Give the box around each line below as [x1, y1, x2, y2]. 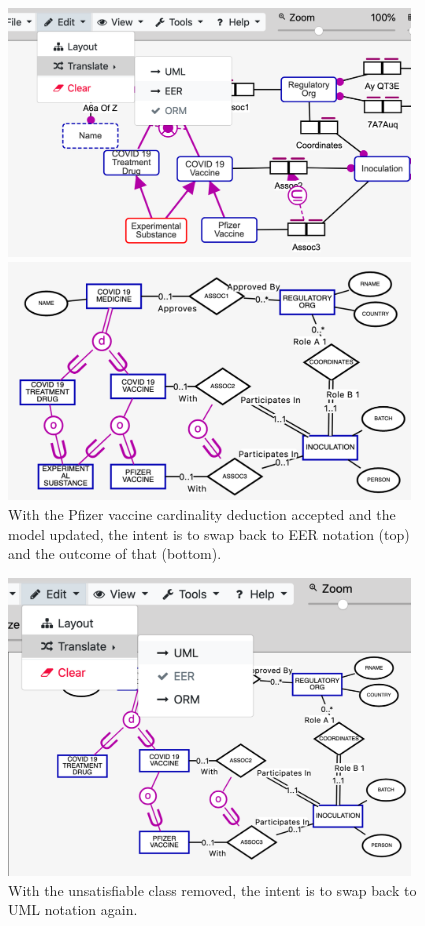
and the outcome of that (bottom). [8, 543, 222, 564]
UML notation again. [8, 899, 138, 920]
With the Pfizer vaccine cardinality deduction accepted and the [8, 503, 396, 524]
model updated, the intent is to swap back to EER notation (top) [8, 523, 410, 544]
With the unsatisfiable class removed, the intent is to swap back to [8, 879, 417, 900]
